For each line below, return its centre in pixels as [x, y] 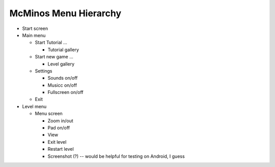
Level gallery [61, 64]
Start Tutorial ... [51, 43]
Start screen [35, 28]
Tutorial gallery [63, 49]
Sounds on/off [63, 78]
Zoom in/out [60, 121]
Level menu [34, 106]
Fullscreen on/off [65, 92]
